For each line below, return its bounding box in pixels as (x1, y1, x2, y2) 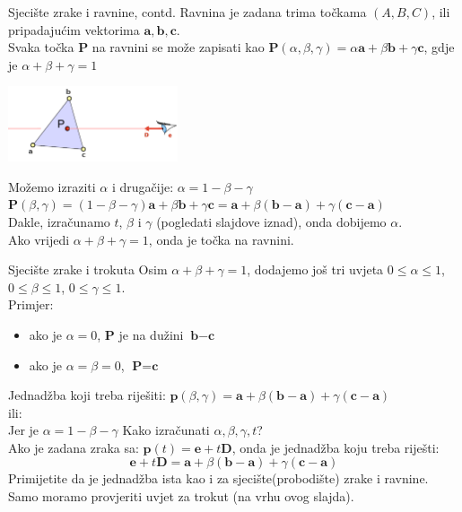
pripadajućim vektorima (8, 20, 140, 39)
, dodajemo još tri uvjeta (247, 260, 384, 279)
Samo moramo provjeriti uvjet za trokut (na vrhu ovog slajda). (8, 487, 354, 506)
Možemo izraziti (8, 177, 96, 195)
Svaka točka (8, 38, 74, 56)
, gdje (423, 38, 455, 56)
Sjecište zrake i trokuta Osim (8, 260, 168, 279)
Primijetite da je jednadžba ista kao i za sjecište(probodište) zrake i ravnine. (8, 469, 429, 488)
